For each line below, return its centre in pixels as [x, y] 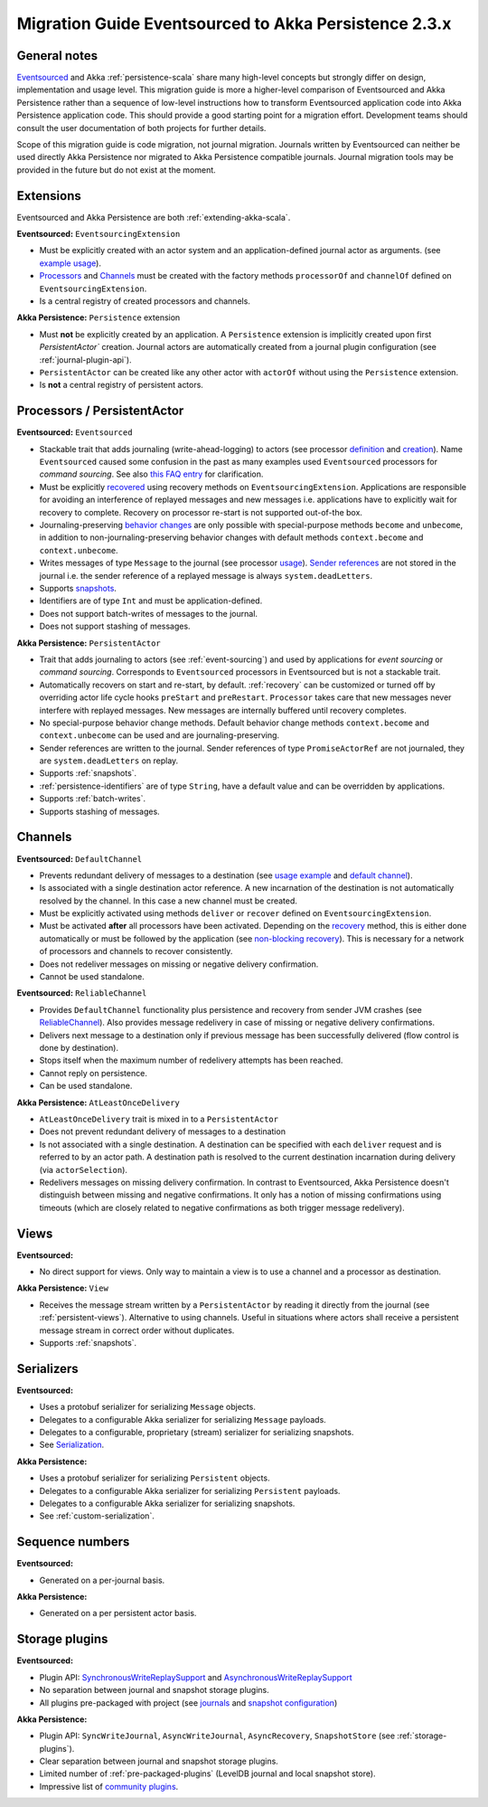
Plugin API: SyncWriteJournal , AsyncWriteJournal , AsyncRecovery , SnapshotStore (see [217, 1736]
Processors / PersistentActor [100, 411]
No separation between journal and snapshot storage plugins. [155, 1690]
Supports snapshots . [78, 588]
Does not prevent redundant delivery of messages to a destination [163, 1131]
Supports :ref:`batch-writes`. [93, 799]
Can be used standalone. [86, 1086]
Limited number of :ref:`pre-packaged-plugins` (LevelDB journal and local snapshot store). [207, 1774]
